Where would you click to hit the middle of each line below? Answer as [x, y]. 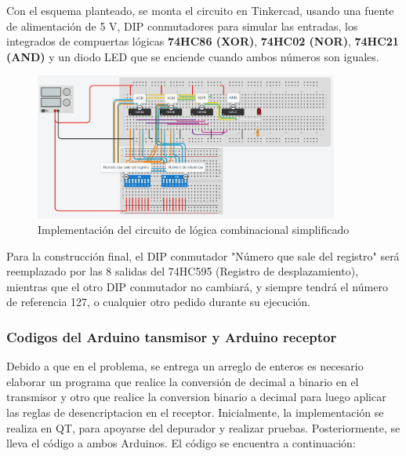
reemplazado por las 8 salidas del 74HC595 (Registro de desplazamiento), [183, 271]
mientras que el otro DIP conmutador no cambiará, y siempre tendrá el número [197, 286]
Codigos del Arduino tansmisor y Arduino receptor [172, 336]
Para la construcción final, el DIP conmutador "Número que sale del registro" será [203, 255]
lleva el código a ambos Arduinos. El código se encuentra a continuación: [181, 443]
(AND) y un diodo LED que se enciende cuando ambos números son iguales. [193, 56]
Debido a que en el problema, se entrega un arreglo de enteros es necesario [185, 366]
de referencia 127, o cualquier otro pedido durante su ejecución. [159, 302]
